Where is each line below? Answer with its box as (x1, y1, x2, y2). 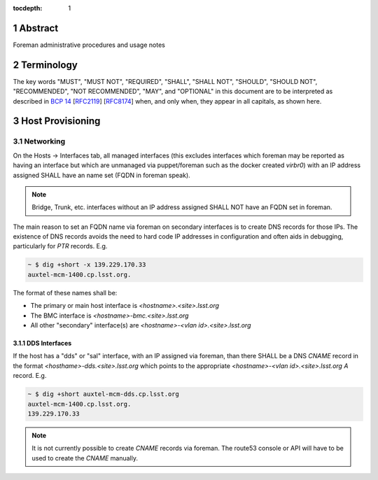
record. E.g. (13, 372, 47, 380)
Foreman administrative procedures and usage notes (13, 41, 166, 49)
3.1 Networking (13, 136, 66, 146)
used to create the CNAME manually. (31, 453, 138, 462)
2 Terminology (13, 59, 78, 71)
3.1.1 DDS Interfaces (13, 339, 72, 348)
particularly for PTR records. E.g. (13, 242, 108, 250)
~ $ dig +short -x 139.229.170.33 (27, 261, 146, 269)
